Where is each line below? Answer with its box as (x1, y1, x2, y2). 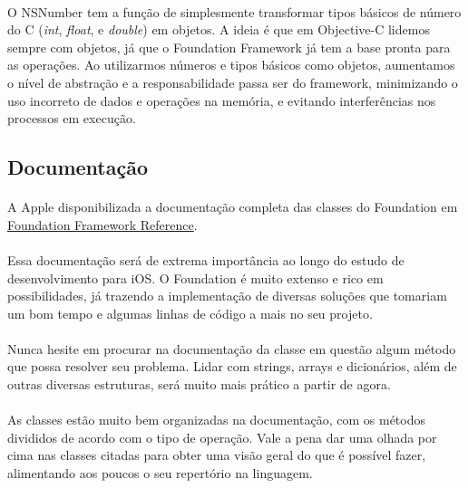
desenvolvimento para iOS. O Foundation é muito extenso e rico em (7, 268, 384, 287)
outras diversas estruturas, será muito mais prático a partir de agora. (7, 375, 391, 394)
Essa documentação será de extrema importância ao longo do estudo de (7, 250, 405, 269)
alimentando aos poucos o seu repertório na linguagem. (7, 464, 313, 483)
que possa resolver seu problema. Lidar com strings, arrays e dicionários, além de (7, 357, 457, 376)
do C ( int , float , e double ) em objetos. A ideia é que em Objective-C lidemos (7, 20, 430, 39)
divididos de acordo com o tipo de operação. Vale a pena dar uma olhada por (7, 427, 437, 446)
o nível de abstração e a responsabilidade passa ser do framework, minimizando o (7, 72, 458, 91)
